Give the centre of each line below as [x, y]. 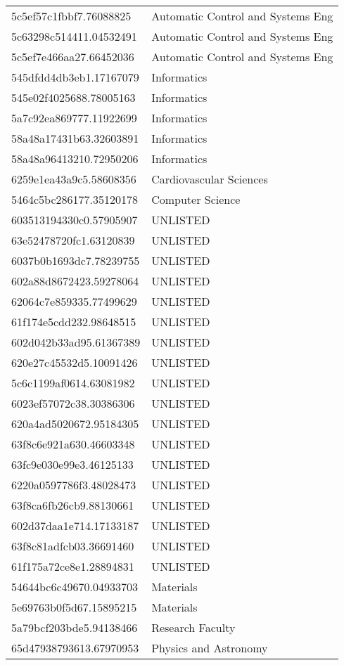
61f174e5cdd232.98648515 [74, 322]
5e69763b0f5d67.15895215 [74, 607]
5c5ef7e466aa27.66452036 [73, 57]
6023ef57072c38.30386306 [73, 403]
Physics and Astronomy [210, 648]
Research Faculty [193, 627]
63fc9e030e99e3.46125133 [72, 464]
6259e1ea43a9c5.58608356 [74, 179]
